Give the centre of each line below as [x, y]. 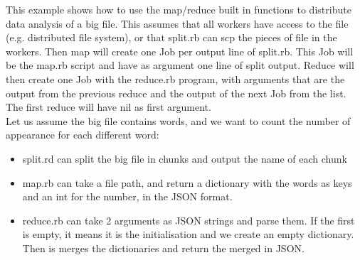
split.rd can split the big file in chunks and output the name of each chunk [185, 158]
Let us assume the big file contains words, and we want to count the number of [178, 120]
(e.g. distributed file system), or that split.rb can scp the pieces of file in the [171, 37]
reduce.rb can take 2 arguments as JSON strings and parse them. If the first [189, 220]
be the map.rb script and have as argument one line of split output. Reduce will [180, 65]
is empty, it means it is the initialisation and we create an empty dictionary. [188, 234]
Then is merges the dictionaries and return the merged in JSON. [163, 248]
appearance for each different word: [83, 135]
